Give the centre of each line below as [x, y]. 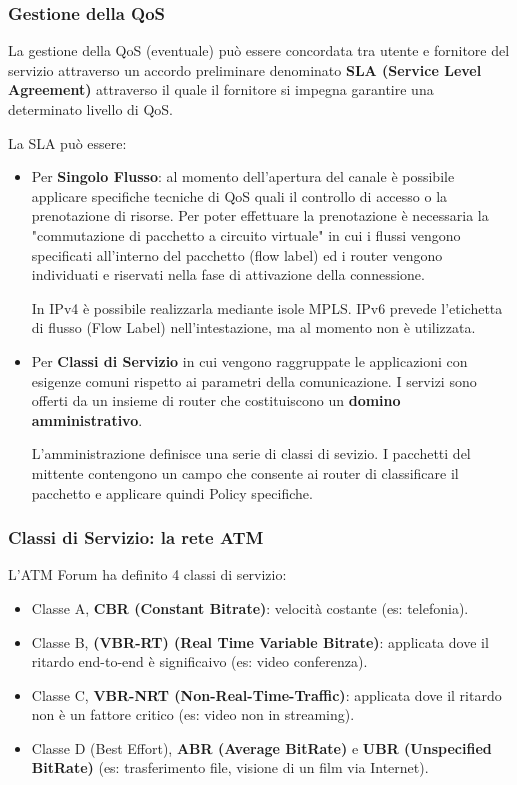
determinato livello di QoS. [90, 109]
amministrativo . [87, 419]
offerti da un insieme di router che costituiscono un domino [216, 400]
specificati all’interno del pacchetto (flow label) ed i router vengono [237, 254]
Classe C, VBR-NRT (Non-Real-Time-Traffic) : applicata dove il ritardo [266, 694]
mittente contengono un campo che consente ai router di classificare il [245, 472]
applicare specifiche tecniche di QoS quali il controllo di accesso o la [239, 195]
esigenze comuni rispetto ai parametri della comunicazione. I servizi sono [254, 380]
